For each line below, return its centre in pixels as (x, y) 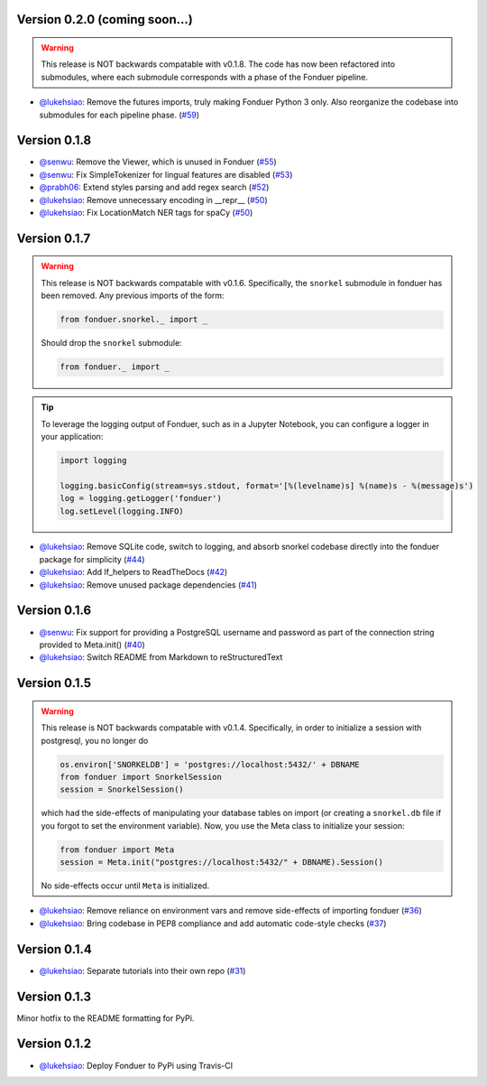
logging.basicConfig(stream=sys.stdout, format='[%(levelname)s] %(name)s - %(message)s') (266, 486)
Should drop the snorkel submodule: (111, 343)
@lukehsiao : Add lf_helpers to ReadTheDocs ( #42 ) (133, 572)
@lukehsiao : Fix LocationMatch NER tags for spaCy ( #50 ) (146, 213)
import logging (93, 460)
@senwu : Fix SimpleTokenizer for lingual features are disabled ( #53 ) (166, 174)
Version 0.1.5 (54, 683)
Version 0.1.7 (54, 238)
